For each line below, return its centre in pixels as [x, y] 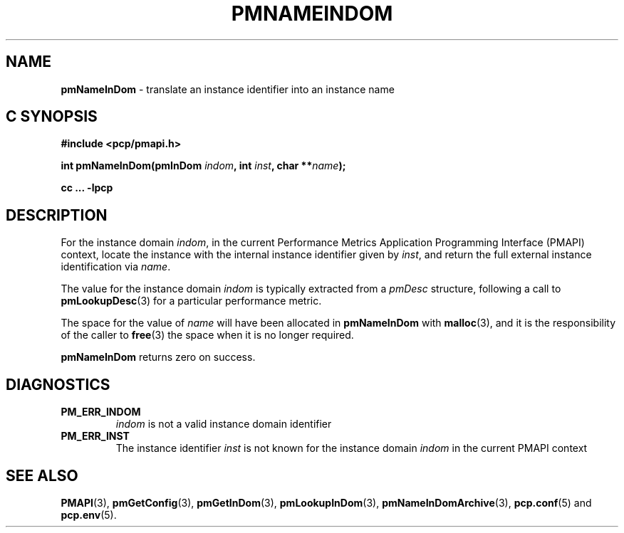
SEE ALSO [42, 475]
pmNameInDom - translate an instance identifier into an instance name [228, 89]
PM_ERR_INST [95, 436]
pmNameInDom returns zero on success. [158, 357]
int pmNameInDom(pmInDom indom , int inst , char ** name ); [203, 166]
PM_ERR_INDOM [101, 412]
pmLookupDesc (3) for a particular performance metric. [191, 301]
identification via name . [116, 267]
